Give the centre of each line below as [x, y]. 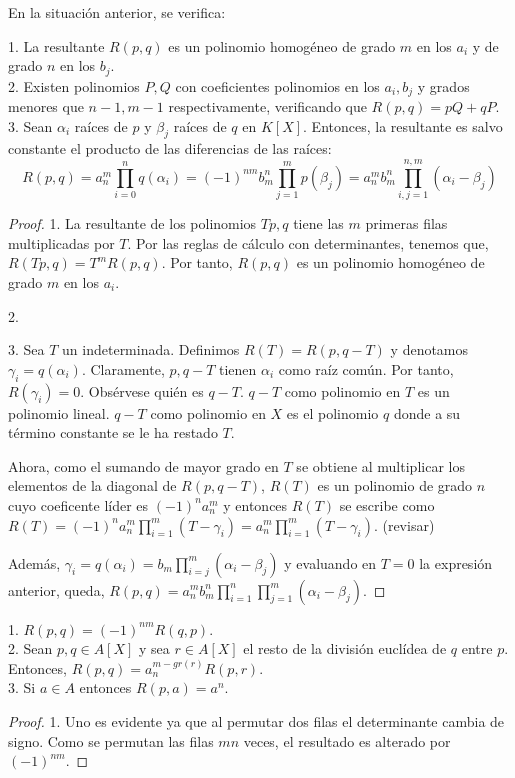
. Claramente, [123, 368]
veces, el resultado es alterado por [347, 740]
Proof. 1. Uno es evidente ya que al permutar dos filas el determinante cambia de [256, 720]
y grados [443, 85]
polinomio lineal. [59, 412]
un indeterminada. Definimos [151, 349]
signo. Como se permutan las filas [111, 740]
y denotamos [429, 349]
